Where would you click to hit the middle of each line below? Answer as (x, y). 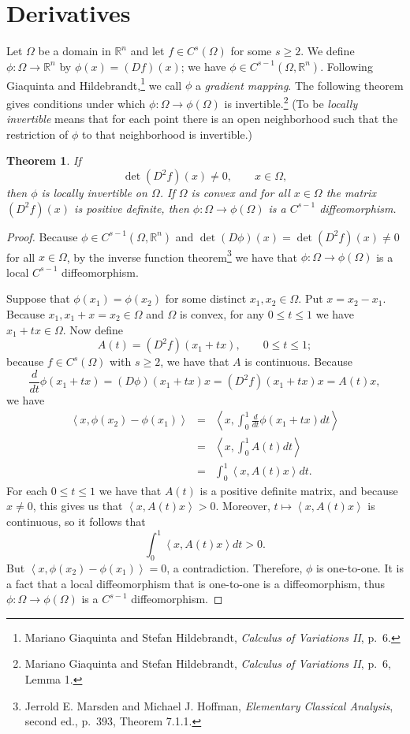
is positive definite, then (132, 208)
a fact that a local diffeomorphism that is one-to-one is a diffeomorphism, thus (196, 583)
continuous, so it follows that (76, 522)
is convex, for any (222, 314)
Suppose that (38, 298)
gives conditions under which (76, 103)
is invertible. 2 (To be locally (291, 102)
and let (147, 51)
